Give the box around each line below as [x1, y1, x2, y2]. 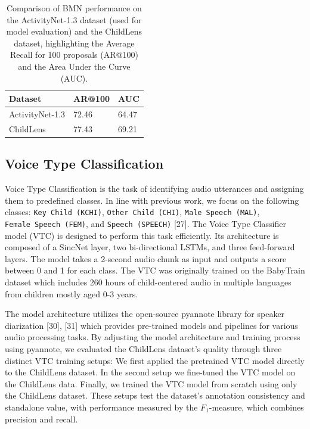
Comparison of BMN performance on [7, 2, 142, 14]
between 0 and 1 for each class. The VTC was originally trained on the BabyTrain [5, 264, 305, 276]
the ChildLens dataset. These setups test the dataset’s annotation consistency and [5, 389, 305, 402]
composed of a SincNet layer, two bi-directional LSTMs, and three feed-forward [5, 241, 295, 253]
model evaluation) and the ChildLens [6, 25, 142, 38]
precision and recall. [5, 412, 78, 425]
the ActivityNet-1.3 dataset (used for [7, 13, 142, 26]
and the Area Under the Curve [18, 60, 131, 72]
